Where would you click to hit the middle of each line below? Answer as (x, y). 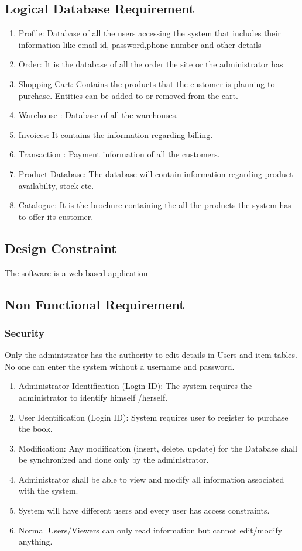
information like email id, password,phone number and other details (140, 44)
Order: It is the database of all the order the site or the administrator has (151, 64)
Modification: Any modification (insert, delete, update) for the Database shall (158, 448)
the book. (35, 428)
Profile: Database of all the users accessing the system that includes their (150, 33)
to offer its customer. (56, 216)
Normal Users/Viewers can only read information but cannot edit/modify (150, 530)
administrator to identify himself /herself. (93, 397)
